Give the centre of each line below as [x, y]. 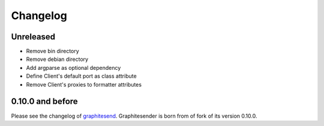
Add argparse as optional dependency [73, 67]
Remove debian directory [57, 59]
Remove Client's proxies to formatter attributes [84, 84]
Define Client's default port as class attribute [82, 76]
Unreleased [33, 37]
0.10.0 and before [44, 102]
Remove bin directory [52, 51]
